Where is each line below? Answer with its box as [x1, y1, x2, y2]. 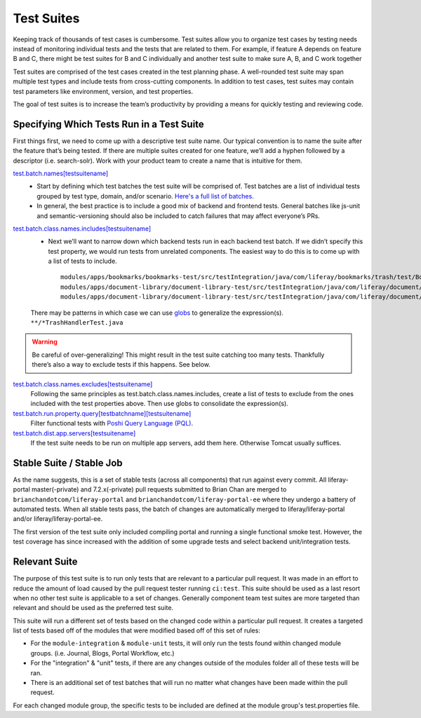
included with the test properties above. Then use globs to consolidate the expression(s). [30, 400, 289, 408]
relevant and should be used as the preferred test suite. [13, 604, 174, 612]
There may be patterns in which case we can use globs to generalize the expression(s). [30, 309, 284, 317]
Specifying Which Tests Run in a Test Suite [13, 118, 205, 130]
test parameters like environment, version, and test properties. [13, 87, 193, 95]
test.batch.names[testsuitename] [13, 169, 109, 177]
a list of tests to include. [48, 257, 117, 266]
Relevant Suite [13, 556, 78, 568]
